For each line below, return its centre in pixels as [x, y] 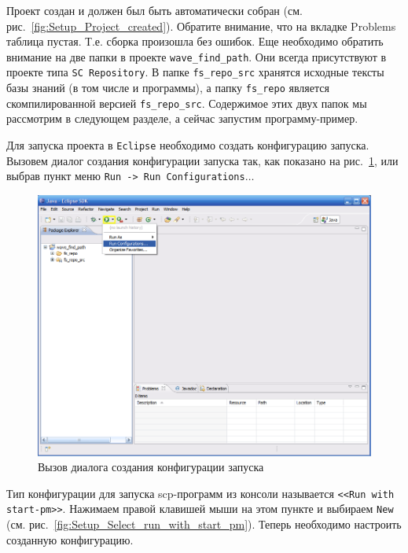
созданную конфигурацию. [70, 539]
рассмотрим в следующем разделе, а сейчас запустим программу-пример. [182, 118]
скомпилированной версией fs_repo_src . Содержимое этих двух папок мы [187, 103]
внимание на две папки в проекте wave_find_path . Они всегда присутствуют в [197, 56]
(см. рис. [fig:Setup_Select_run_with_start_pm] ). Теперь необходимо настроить [204, 524]
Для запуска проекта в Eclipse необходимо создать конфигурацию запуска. [188, 145]
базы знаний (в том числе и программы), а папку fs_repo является [168, 88]
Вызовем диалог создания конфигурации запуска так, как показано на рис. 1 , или [202, 160]
